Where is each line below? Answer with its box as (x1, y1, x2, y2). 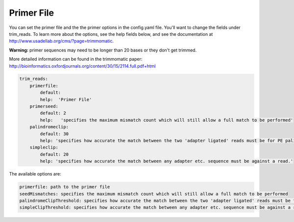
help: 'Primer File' (40, 97, 92, 102)
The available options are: (9, 171, 61, 177)
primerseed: (29, 103, 59, 109)
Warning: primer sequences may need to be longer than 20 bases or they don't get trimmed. (9, 47, 197, 53)
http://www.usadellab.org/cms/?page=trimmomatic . (9, 38, 114, 44)
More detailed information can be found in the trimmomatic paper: (9, 56, 143, 62)
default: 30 (40, 131, 69, 137)
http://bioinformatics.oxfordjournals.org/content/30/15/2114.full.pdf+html (9, 63, 156, 69)
